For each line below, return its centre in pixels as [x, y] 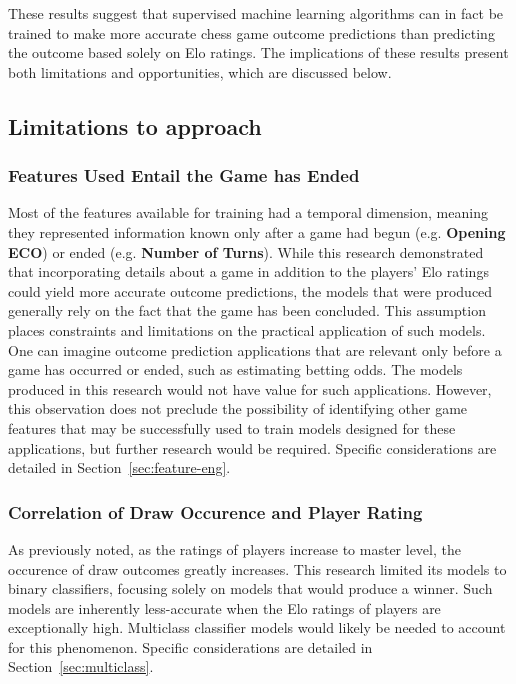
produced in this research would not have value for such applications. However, [250, 388]
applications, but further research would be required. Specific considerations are [252, 447]
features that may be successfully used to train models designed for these [232, 427]
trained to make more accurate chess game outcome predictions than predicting [251, 32]
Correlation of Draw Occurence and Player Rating [215, 511]
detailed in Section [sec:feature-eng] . [119, 467]
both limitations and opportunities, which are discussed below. [200, 71]
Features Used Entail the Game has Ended [184, 175]
